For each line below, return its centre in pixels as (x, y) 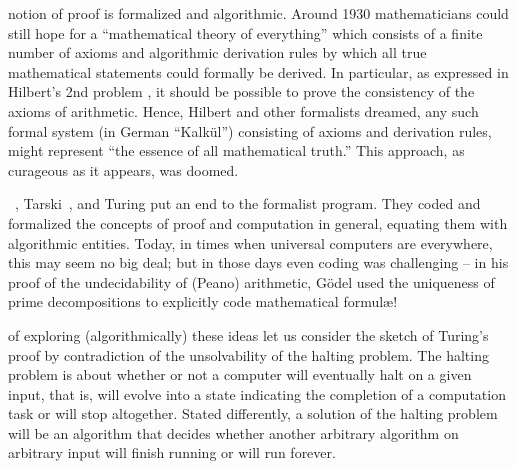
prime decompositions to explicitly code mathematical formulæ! (203, 301)
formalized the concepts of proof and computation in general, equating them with (258, 222)
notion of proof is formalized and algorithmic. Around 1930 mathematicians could (258, 13)
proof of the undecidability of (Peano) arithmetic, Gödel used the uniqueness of (251, 281)
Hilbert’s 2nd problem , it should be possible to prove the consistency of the (241, 91)
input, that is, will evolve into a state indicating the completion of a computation (257, 393)
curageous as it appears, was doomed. (123, 169)
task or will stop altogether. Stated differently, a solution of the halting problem (253, 413)
